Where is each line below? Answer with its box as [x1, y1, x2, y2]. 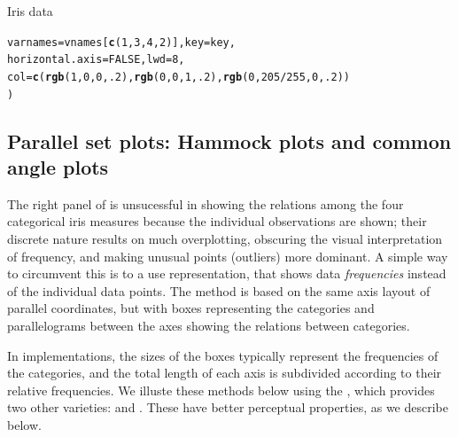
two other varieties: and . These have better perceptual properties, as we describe [7, 398, 449, 417]
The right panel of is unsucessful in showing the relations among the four [7, 194, 404, 213]
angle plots [7, 153, 109, 180]
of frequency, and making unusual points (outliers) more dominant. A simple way [7, 246, 448, 265]
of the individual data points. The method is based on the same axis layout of [7, 281, 431, 300]
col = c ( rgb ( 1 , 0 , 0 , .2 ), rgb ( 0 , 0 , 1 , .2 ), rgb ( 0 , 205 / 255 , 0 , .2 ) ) [7, 70, 351, 83]
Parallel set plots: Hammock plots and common [7, 127, 452, 154]
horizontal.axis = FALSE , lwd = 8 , [7, 53, 185, 66]
